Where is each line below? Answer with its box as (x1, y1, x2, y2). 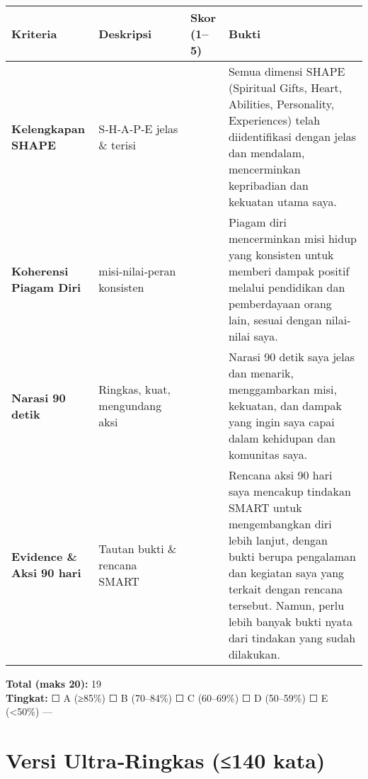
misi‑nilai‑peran (98, 263, 176, 279)
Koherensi (11, 263, 69, 279)
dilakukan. (228, 646, 280, 662)
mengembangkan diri (228, 516, 332, 532)
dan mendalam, (228, 144, 305, 161)
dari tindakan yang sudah (228, 630, 356, 646)
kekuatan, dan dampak (228, 397, 342, 414)
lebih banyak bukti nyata (228, 613, 353, 630)
